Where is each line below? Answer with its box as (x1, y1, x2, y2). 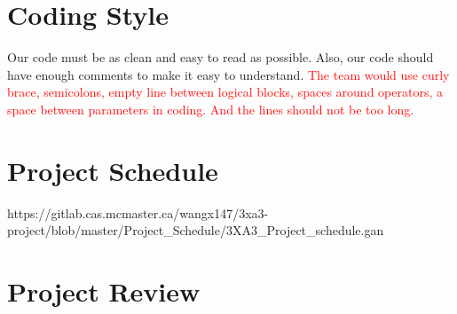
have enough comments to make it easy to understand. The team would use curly (7, 65, 450, 83)
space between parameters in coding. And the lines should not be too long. (7, 99, 414, 118)
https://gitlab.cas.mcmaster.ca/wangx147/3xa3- (7, 203, 269, 222)
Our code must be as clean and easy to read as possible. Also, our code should (7, 48, 434, 67)
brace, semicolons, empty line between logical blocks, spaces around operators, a (7, 82, 443, 101)
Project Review (7, 273, 201, 309)
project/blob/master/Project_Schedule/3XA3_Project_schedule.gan (7, 221, 384, 239)
